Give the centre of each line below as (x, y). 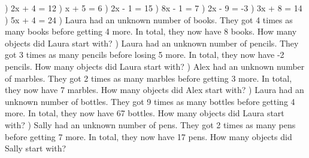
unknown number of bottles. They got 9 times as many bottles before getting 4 (150, 101)
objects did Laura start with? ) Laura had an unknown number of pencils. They (152, 43)
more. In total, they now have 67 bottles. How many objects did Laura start (145, 113)
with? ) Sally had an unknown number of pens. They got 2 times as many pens (150, 124)
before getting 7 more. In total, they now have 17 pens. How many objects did (149, 136)
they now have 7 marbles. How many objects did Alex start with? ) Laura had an (154, 90)
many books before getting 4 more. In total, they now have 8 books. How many (151, 31)
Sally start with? (36, 148)
